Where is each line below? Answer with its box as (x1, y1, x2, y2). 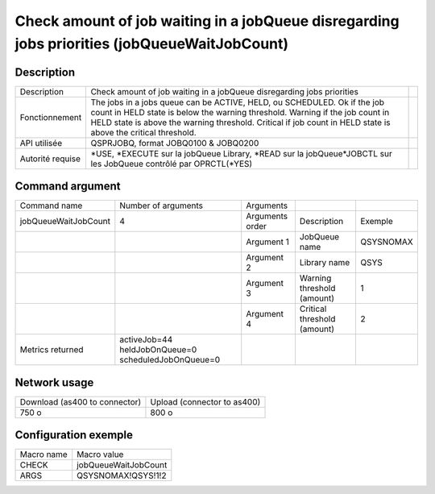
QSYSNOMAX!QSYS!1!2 (77, 470, 167, 481)
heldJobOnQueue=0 (119, 344, 197, 355)
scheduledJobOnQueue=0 (119, 355, 221, 366)
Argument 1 (246, 236, 289, 247)
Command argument (14, 180, 121, 193)
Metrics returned (19, 344, 84, 355)
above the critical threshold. (90, 127, 197, 138)
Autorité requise (19, 153, 81, 164)
